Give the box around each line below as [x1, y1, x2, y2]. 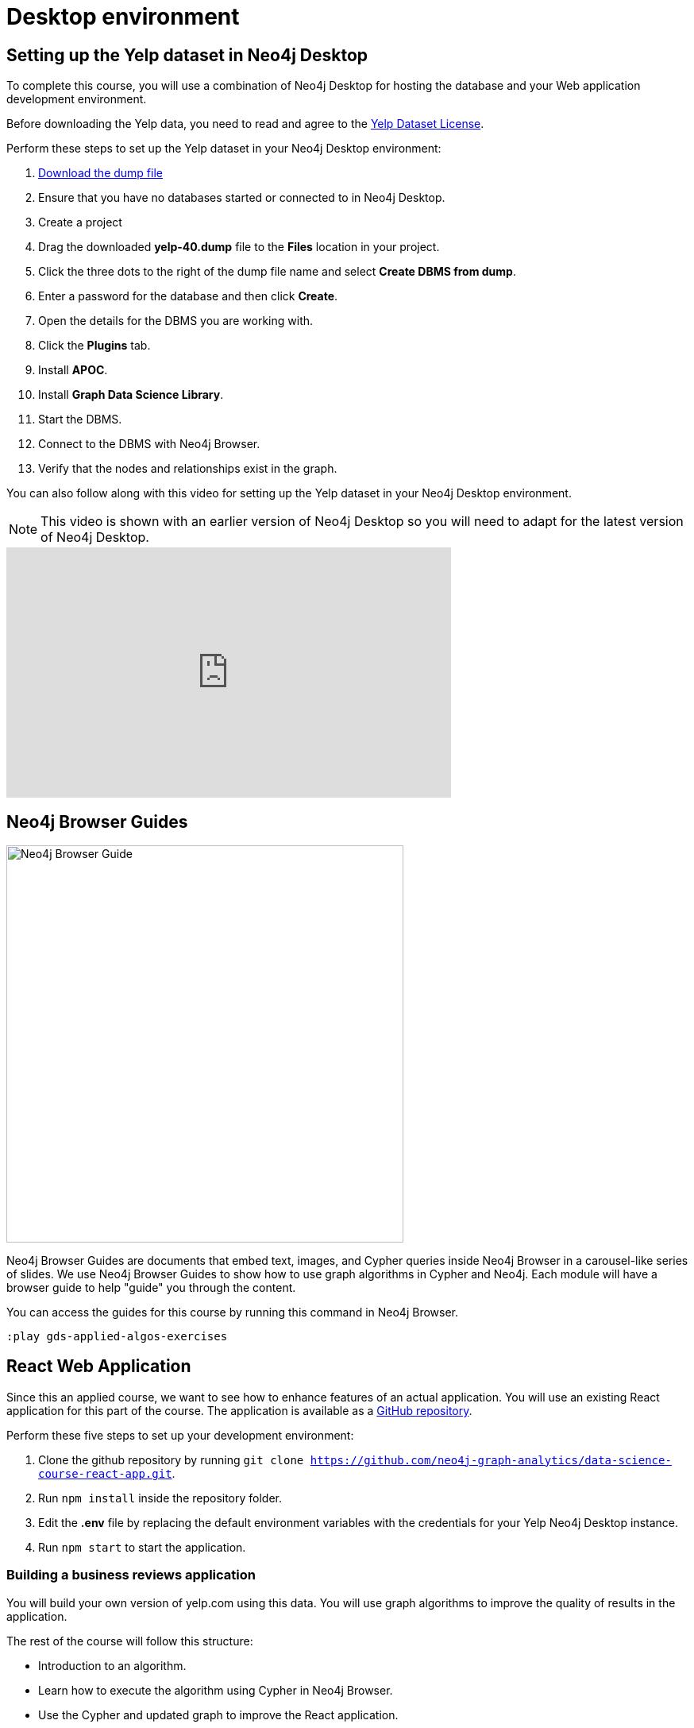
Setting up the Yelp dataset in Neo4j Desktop [6, 44, 368, 65]
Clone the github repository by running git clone [38, 1452, 304, 1467]
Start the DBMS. [38, 412, 122, 427]
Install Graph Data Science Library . [38, 388, 224, 402]
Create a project [38, 215, 122, 230]
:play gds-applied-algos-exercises [6, 1330, 228, 1343]
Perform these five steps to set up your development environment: [6, 1428, 354, 1442]
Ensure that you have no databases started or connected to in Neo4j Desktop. [38, 191, 445, 205]
